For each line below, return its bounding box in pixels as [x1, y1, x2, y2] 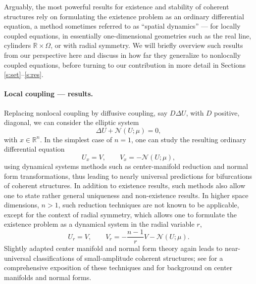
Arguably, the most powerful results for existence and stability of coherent [4, 1, 229, 11]
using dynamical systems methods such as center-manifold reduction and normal [4, 161, 248, 171]
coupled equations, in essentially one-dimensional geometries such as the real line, [4, 30, 252, 41]
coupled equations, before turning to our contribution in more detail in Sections [4, 59, 246, 70]
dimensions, [4, 200, 39, 210]
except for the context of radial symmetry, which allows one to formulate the [4, 209, 237, 219]
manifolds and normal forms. [4, 272, 92, 282]
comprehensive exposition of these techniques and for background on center [4, 262, 233, 273]
